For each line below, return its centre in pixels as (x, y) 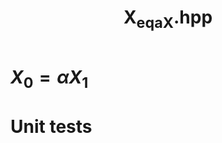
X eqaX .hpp (168, 19)
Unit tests (51, 126)
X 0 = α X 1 (49, 79)
